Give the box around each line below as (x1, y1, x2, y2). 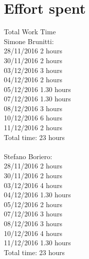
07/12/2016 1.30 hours (4, 94, 71, 104)
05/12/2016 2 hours (4, 199, 62, 209)
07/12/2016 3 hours (4, 209, 62, 219)
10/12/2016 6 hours (4, 113, 62, 123)
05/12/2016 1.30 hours (4, 84, 71, 94)
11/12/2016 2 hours (4, 122, 62, 133)
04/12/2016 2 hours (4, 74, 62, 85)
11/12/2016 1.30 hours (4, 237, 71, 248)
